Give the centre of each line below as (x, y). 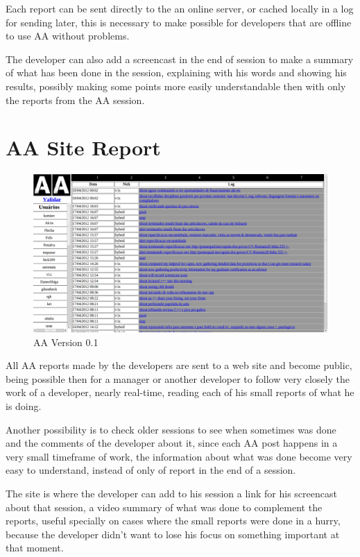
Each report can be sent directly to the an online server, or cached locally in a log (180, 8)
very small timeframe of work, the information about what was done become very (179, 456)
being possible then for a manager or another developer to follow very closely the (178, 378)
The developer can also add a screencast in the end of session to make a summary (180, 59)
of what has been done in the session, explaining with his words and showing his (176, 72)
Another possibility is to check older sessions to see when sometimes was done (171, 429)
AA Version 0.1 (66, 342)
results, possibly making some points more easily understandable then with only (176, 86)
